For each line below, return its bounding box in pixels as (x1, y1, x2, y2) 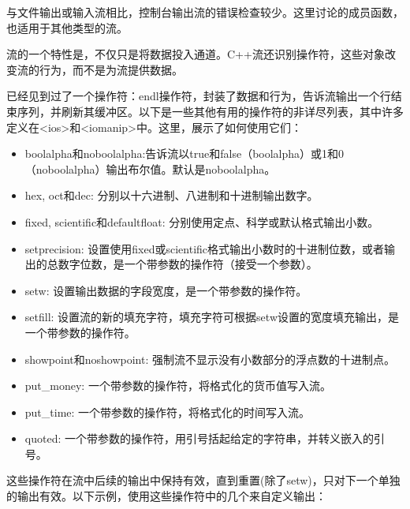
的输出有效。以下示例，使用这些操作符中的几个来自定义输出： (6, 488, 326, 504)
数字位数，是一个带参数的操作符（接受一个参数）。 (58, 256, 318, 272)
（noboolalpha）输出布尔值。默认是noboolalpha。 (24, 160, 276, 177)
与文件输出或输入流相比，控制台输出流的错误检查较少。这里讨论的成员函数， (6, 4, 404, 20)
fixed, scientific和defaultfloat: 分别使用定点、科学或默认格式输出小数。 (24, 213, 379, 230)
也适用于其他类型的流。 (6, 19, 128, 36)
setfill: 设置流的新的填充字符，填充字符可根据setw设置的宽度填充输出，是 (24, 309, 399, 325)
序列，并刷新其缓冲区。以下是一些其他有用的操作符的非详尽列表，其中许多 (17, 103, 404, 119)
